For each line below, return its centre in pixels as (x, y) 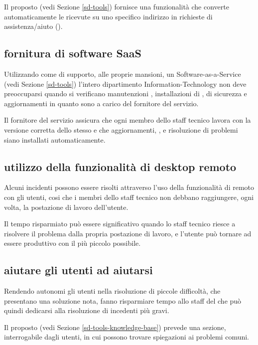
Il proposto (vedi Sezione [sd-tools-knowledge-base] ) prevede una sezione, (115, 327)
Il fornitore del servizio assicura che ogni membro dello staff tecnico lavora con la (128, 120)
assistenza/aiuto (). (33, 26)
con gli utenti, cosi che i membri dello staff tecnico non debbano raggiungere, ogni (129, 197)
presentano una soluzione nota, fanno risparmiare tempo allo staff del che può (123, 300)
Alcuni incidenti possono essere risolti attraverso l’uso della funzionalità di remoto (129, 187)
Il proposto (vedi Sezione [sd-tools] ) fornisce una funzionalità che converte (117, 6)
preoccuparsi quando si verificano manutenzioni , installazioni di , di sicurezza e (126, 93)
